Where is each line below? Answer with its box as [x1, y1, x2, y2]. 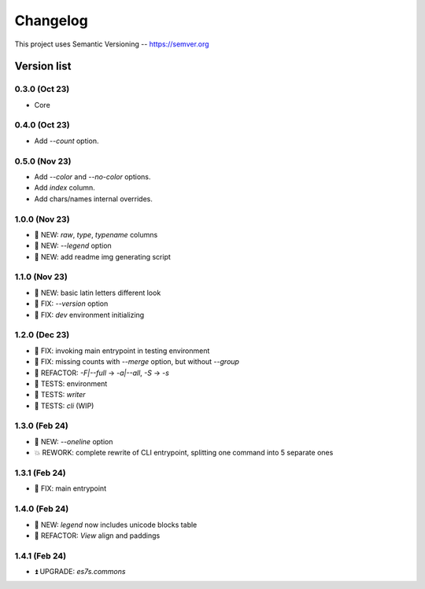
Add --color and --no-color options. [34, 171, 151, 181]
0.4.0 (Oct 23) [14, 120, 70, 131]
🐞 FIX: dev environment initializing [34, 310, 145, 319]
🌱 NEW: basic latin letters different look [34, 288, 161, 297]
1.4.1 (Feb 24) [14, 550, 67, 561]
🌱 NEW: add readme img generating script [34, 252, 171, 261]
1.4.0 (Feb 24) [14, 503, 69, 514]
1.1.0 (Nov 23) [14, 271, 68, 282]
